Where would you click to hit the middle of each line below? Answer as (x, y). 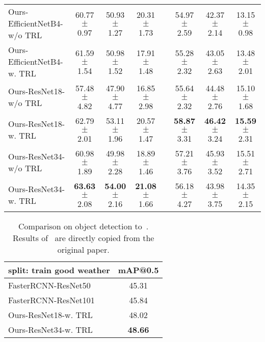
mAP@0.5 (138, 270)
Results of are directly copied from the (83, 238)
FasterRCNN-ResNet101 (51, 300)
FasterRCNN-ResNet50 (49, 285)
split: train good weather (59, 270)
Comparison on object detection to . (84, 226)
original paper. (83, 249)
